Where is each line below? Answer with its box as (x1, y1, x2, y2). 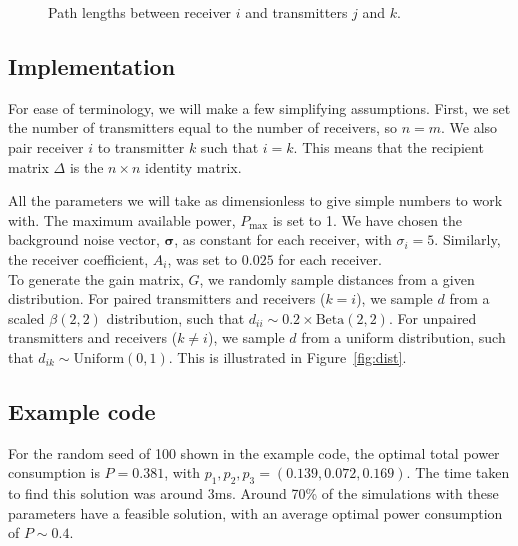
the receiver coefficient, (8, 248, 149, 269)
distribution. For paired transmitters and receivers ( (8, 288, 326, 309)
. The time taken (406, 462, 510, 483)
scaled (8, 307, 45, 328)
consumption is (8, 462, 100, 483)
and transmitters (245, 2, 348, 22)
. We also (441, 117, 498, 138)
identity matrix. (145, 156, 242, 177)
